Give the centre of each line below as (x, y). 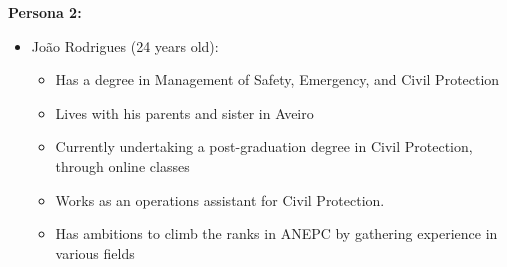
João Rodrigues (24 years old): (125, 45)
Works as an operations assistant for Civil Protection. (220, 199)
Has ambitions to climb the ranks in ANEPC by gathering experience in (276, 233)
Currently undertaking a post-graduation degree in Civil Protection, (264, 146)
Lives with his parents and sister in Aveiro (184, 112)
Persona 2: (45, 12)
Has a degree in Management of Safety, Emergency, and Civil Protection (277, 79)
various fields (95, 252)
